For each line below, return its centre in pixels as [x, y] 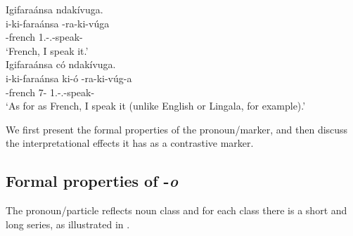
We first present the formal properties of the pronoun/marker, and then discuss [177, 129]
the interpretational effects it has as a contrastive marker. [130, 143]
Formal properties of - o [92, 181]
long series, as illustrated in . [68, 224]
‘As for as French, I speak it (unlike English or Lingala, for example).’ [156, 106]
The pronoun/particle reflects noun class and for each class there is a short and [176, 210]
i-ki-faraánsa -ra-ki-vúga [58, 23]
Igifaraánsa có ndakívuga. [61, 64]
